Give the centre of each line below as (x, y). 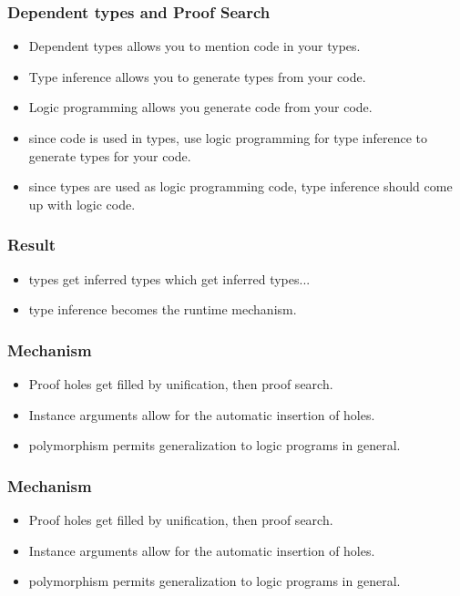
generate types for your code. (110, 155)
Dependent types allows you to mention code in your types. (194, 46)
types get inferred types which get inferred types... (169, 278)
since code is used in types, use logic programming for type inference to (228, 138)
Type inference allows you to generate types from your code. (197, 76)
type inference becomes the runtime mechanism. (163, 309)
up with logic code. (82, 204)
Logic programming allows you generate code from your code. (200, 107)
